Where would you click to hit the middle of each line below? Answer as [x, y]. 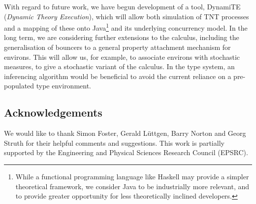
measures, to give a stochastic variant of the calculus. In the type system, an [119, 66]
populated [19, 86]
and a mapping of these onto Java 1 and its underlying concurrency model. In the [126, 27]
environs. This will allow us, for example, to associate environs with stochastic [122, 57]
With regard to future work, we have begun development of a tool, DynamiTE [122, 6]
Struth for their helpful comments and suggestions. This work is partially [114, 143]
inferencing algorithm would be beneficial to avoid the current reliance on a [118, 76]
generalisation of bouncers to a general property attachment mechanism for [117, 47]
